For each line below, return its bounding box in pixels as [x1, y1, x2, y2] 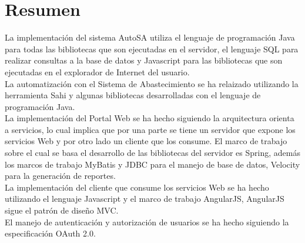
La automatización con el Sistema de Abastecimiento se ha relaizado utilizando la [5, 77, 299, 89]
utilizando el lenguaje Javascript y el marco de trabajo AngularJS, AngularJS [5, 192, 284, 205]
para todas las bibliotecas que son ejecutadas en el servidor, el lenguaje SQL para [5, 42, 299, 55]
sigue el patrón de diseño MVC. [5, 204, 119, 217]
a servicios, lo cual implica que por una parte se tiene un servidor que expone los [5, 123, 296, 135]
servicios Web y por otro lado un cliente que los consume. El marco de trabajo [5, 135, 287, 147]
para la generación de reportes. [5, 169, 116, 182]
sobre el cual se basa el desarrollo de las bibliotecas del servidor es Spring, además [5, 147, 300, 159]
